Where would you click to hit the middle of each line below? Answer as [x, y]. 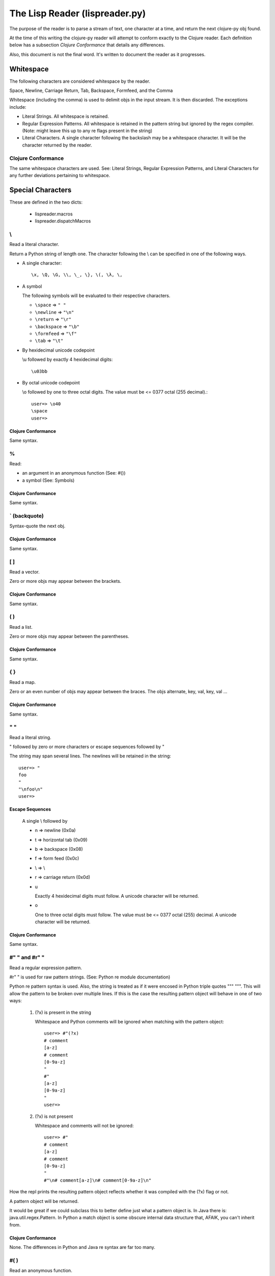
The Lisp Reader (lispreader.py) [78, 13]
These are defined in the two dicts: [46, 202]
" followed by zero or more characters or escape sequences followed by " [87, 747]
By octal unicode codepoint [51, 382]
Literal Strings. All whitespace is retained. [65, 116]
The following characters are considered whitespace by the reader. [80, 81]
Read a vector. [25, 572]
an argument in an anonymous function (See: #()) [74, 473]
